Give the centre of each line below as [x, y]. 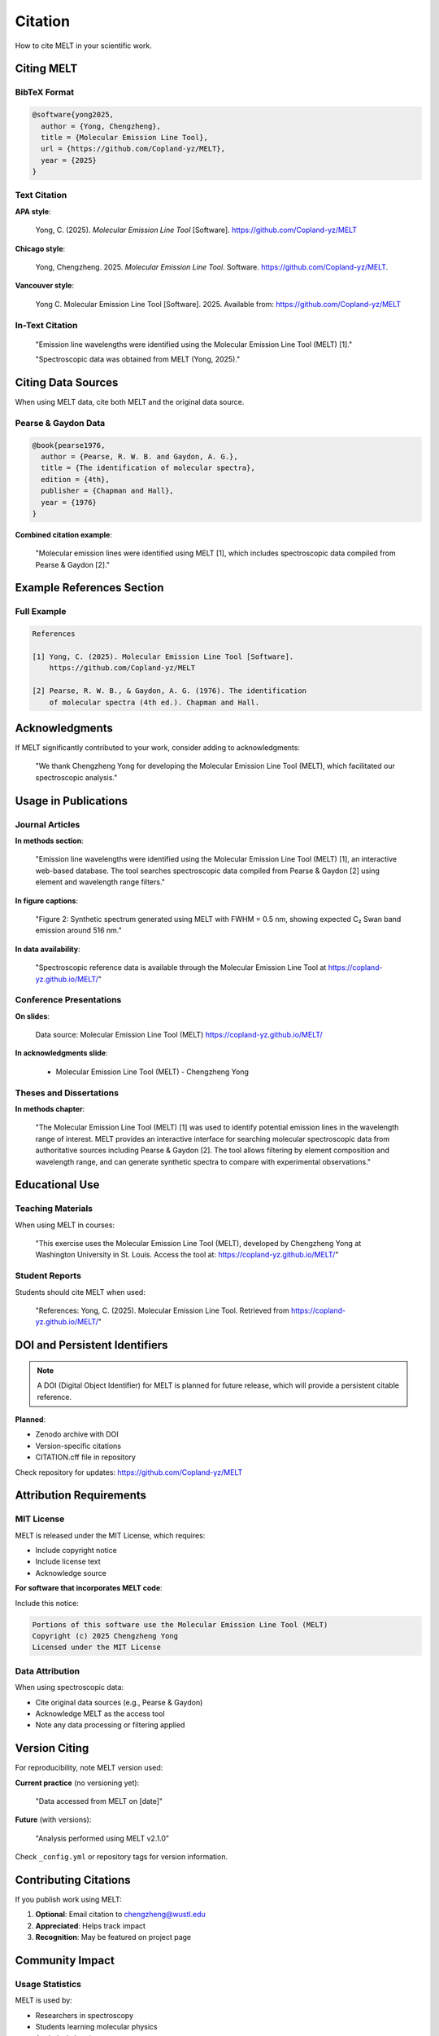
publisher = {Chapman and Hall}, [107, 491]
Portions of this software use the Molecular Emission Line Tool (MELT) [180, 1624]
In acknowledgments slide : [61, 1053]
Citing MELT [46, 69]
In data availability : [48, 949]
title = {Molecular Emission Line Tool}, [125, 137]
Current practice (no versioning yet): [77, 1783]
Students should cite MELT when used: [80, 1292]
